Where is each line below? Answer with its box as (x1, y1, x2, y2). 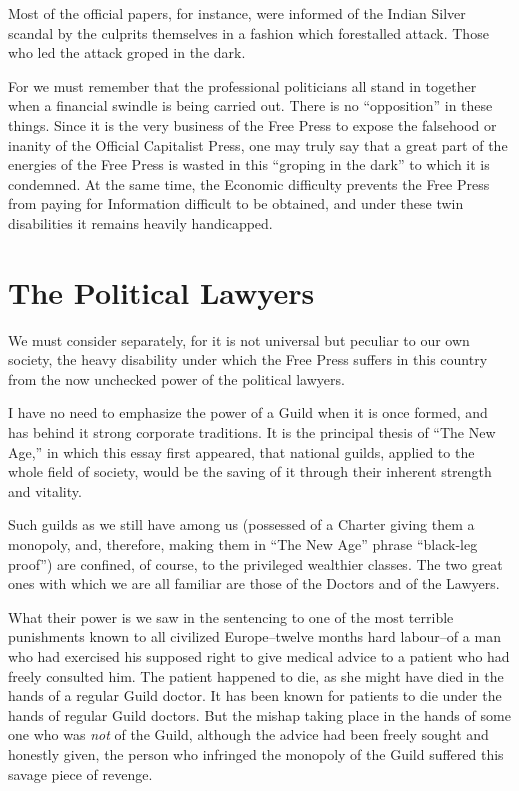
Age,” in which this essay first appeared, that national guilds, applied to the (8, 441, 475, 462)
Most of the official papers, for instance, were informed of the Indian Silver (8, 3, 466, 23)
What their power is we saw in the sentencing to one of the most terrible (8, 606, 454, 627)
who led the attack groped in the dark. (8, 42, 246, 63)
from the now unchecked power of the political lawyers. (8, 368, 345, 389)
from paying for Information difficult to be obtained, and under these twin (8, 193, 464, 214)
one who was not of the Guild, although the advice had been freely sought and (8, 724, 489, 745)
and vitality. (8, 480, 82, 501)
